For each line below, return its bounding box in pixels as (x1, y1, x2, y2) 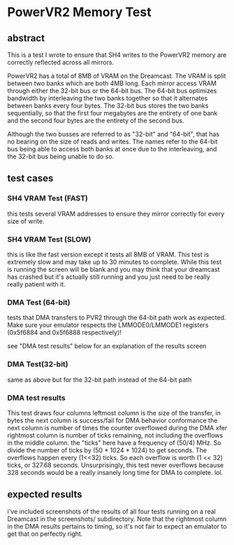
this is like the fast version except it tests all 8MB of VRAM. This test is (7, 250, 210, 258)
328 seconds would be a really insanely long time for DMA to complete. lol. (7, 468, 224, 476)
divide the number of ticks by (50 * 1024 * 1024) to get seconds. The (7, 446, 207, 454)
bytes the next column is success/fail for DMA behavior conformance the (7, 416, 218, 425)
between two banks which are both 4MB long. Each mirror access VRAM (7, 79, 217, 88)
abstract (7, 32, 45, 44)
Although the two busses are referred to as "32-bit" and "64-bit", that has (7, 130, 220, 138)
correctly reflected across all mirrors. (7, 58, 114, 67)
